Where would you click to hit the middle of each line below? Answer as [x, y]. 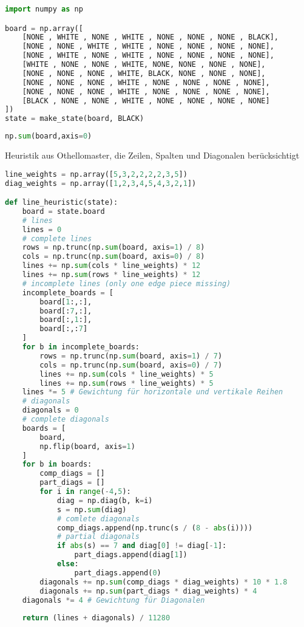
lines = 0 [42, 229]
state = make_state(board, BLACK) [75, 119]
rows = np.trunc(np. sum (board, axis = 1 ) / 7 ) [131, 356]
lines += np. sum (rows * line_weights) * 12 [111, 275]
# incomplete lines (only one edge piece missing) [127, 283]
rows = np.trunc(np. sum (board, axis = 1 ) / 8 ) [113, 248]
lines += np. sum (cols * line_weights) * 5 [127, 374]
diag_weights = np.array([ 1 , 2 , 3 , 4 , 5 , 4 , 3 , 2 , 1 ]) [101, 183]
